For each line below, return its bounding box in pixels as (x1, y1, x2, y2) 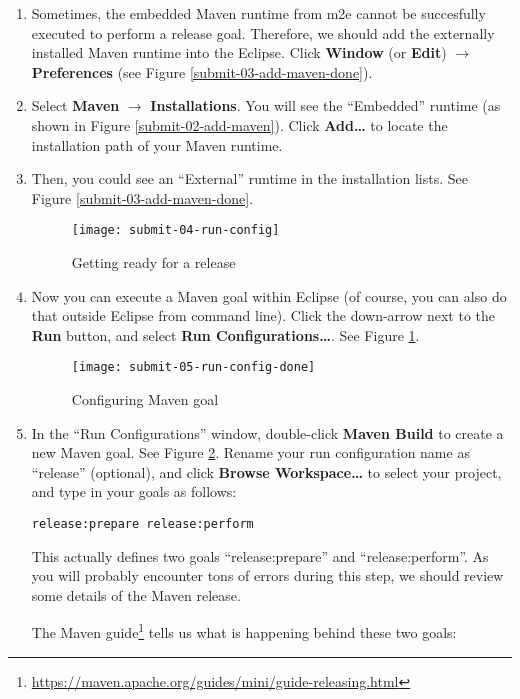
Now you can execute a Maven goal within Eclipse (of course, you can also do (31, 285, 507, 306)
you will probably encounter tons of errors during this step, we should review (31, 565, 504, 586)
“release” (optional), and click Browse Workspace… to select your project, (31, 461, 502, 482)
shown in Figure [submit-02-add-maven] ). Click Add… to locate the (31, 114, 448, 135)
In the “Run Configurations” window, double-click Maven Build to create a (31, 422, 504, 443)
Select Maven (31, 95, 120, 116)
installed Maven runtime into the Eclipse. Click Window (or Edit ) (31, 42, 447, 63)
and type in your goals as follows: (31, 481, 237, 502)
